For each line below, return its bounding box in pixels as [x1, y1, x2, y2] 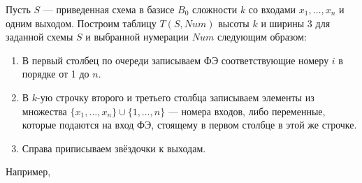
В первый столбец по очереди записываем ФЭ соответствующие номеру [22, 52, 329, 67]
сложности [192, 2, 238, 16]
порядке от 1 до [22, 66, 89, 81]
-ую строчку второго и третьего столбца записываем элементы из [37, 89, 314, 104]
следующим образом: [217, 29, 307, 44]
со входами [248, 2, 296, 16]
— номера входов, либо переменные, [168, 103, 326, 118]
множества [22, 103, 67, 118]
